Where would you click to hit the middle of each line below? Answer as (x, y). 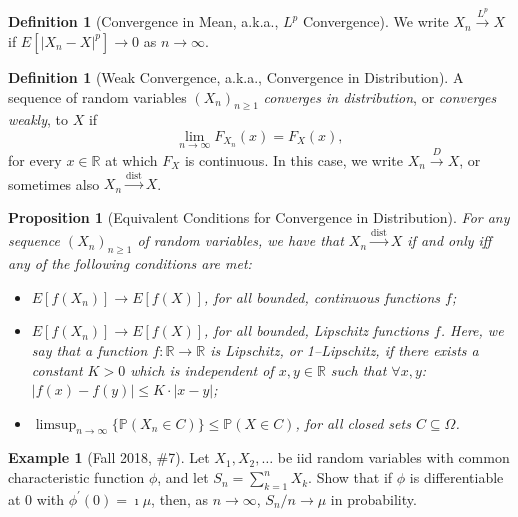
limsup (56, 424)
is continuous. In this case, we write (293, 159)
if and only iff (449, 240)
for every (35, 159)
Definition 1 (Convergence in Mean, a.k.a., (143, 21)
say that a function (89, 349)
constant (57, 369)
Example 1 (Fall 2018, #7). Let (109, 457)
